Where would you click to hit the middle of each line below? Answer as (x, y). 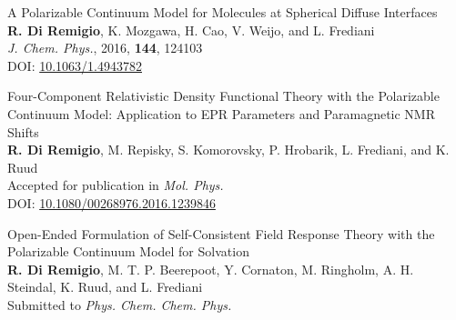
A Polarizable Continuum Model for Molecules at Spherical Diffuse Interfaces (223, 12)
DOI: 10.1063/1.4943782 (75, 65)
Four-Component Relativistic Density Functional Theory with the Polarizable (223, 96)
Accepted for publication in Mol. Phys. (116, 185)
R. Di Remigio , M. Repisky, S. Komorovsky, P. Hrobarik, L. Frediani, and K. (228, 150)
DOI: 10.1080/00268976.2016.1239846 (111, 202)
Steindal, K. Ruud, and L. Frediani (105, 287)
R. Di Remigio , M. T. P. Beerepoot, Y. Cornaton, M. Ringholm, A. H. (211, 269)
